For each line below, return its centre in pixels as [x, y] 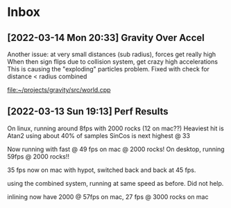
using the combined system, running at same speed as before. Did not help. [115, 183]
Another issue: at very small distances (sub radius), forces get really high [112, 54]
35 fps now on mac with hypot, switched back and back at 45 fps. [102, 170]
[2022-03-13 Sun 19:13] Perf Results [88, 112]
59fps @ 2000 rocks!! [38, 156]
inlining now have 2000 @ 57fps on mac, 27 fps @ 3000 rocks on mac [108, 197]
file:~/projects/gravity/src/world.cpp [59, 90]
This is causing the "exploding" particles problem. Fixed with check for [109, 69]
